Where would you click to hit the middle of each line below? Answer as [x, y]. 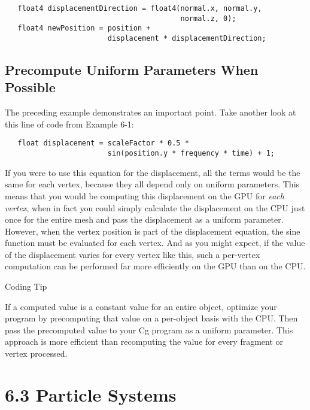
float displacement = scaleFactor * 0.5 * [103, 143]
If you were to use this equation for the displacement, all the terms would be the [153, 172]
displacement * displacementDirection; [187, 38]
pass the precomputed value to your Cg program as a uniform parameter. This [149, 329]
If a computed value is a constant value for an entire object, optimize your [141, 306]
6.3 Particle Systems [91, 394]
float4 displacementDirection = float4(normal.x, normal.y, [140, 8]
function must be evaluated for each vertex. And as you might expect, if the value [155, 243]
